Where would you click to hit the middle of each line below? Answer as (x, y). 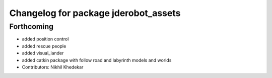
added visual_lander (43, 53)
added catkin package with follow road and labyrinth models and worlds (97, 60)
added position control (45, 39)
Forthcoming (31, 26)
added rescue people (44, 46)
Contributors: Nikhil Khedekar (53, 67)
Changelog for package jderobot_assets (95, 13)
